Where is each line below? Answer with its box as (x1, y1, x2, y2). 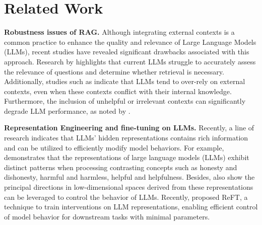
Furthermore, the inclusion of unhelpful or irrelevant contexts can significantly (4, 96, 246, 106)
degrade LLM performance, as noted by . (4, 105, 130, 116)
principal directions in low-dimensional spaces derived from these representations (4, 182, 253, 192)
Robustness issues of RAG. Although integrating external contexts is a (4, 27, 235, 37)
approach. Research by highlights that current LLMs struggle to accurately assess (4, 56, 256, 66)
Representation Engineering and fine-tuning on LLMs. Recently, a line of (4, 122, 254, 133)
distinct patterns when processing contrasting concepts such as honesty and (4, 162, 237, 172)
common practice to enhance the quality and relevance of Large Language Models (4, 36, 256, 47)
